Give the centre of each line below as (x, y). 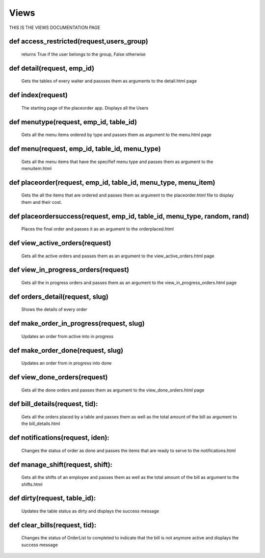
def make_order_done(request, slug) (66, 350)
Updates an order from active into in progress (67, 336)
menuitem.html (36, 168)
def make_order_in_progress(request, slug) (77, 323)
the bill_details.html (41, 424)
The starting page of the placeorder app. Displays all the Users (85, 108)
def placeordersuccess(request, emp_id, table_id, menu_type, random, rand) (129, 216)
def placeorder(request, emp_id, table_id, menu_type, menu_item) (112, 182)
